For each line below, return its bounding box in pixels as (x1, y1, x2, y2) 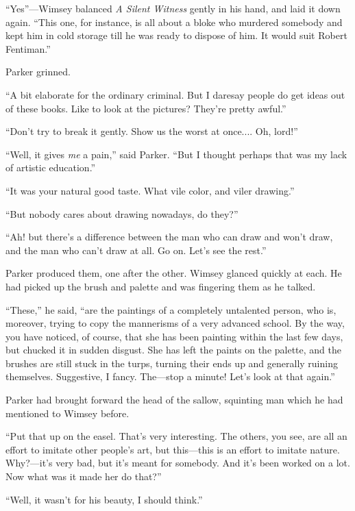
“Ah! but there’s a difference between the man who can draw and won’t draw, (5, 229, 333, 244)
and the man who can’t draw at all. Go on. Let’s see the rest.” (5, 242, 267, 257)
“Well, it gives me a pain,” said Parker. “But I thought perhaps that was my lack (5, 147, 347, 161)
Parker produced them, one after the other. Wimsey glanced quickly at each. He (5, 266, 342, 280)
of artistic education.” (5, 160, 96, 175)
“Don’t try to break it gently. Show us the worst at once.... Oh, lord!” (5, 124, 298, 138)
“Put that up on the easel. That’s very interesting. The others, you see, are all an (5, 429, 347, 443)
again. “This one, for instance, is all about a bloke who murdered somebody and (5, 14, 343, 29)
